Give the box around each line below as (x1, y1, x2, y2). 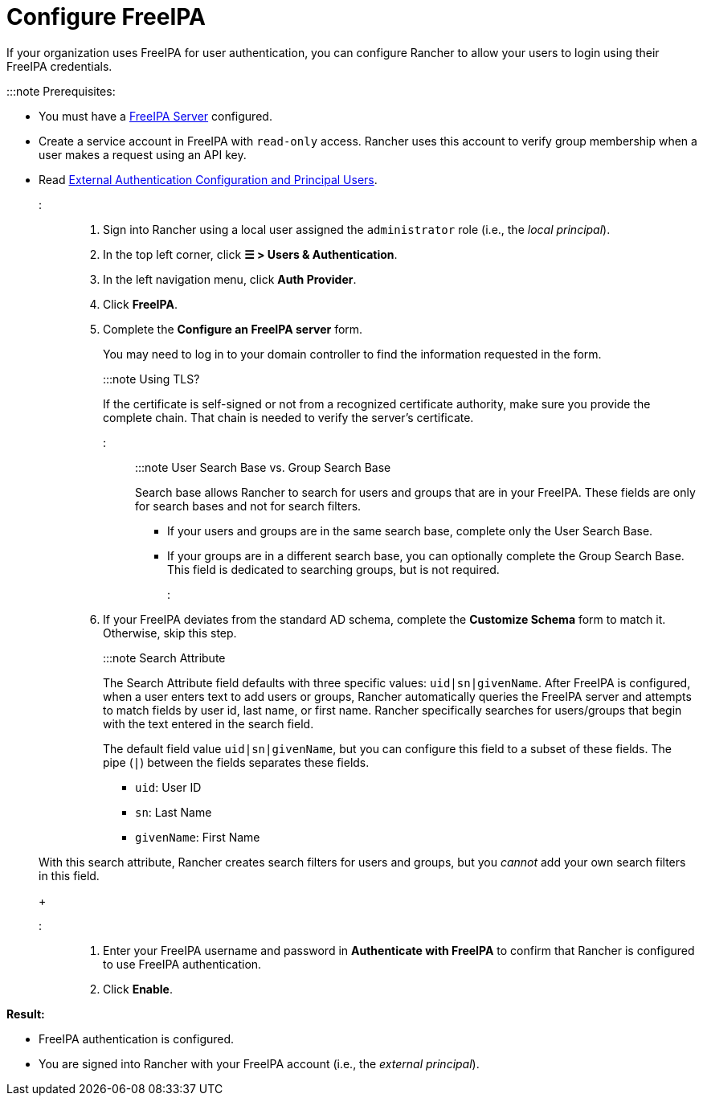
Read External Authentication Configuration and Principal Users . (39, 172, 378, 186)
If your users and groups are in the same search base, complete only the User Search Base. (167, 523, 653, 538)
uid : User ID (135, 780, 202, 794)
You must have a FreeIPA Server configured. (39, 109, 272, 123)
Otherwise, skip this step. (103, 625, 237, 640)
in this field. (39, 868, 100, 883)
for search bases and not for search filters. (135, 498, 362, 513)
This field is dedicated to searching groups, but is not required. (167, 562, 500, 576)
